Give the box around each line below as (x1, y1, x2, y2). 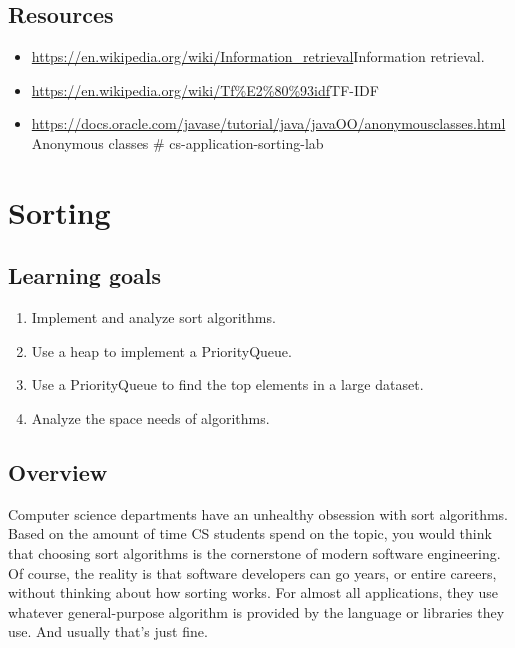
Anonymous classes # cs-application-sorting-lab (31, 132, 324, 153)
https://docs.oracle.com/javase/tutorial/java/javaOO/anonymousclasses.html (31, 113, 506, 134)
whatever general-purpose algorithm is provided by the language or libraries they (8, 601, 505, 622)
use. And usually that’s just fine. (8, 621, 208, 642)
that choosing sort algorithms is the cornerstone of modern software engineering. (8, 542, 501, 563)
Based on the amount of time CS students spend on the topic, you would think (8, 523, 492, 544)
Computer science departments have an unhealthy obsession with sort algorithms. (8, 503, 509, 524)
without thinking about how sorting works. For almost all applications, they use (8, 582, 498, 603)
